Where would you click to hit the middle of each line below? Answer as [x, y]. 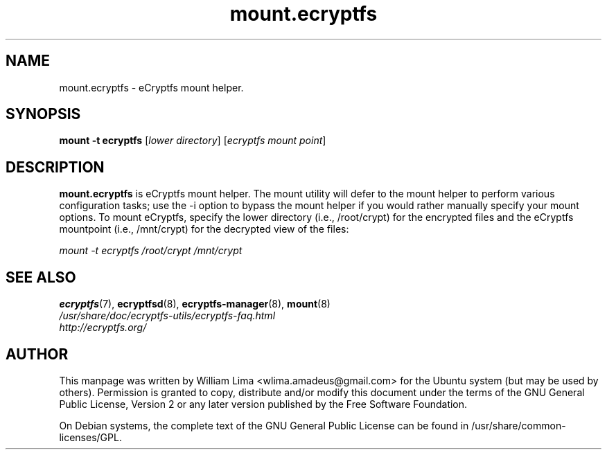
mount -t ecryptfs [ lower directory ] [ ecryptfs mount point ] [193, 141]
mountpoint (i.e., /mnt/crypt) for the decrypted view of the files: [204, 229]
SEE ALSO [41, 277]
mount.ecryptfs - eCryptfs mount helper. [151, 87]
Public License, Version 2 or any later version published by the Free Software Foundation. [263, 404]
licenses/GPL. [90, 437]
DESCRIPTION [55, 167]
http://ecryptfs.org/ [103, 328]
